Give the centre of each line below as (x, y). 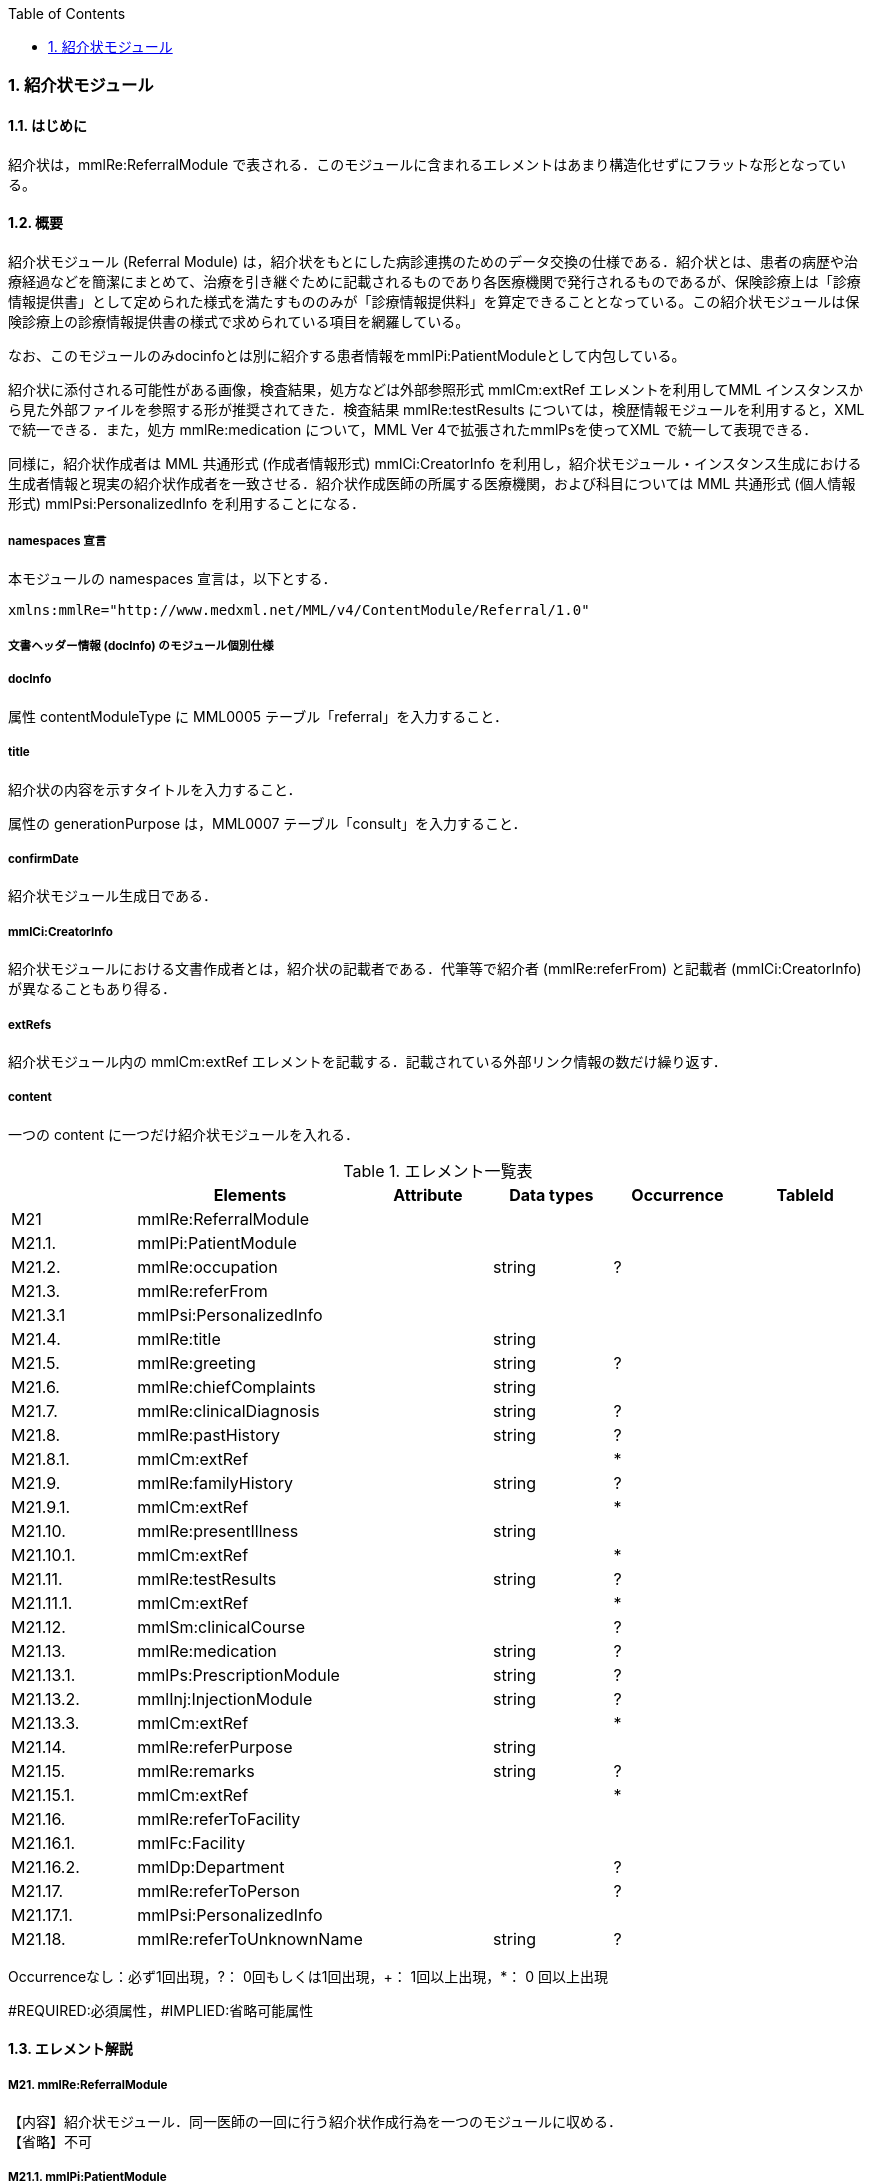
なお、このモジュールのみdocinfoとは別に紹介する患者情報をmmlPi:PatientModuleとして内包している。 (347, 355)
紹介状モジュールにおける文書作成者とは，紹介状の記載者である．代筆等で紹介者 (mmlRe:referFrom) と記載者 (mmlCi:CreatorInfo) (435, 969)
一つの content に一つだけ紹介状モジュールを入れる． (184, 1134)
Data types (551, 1194)
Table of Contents (67, 13)
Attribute (428, 1194)
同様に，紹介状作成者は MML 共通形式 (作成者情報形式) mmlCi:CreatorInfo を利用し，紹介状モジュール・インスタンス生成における (435, 463)
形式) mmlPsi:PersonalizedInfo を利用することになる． (187, 503)
